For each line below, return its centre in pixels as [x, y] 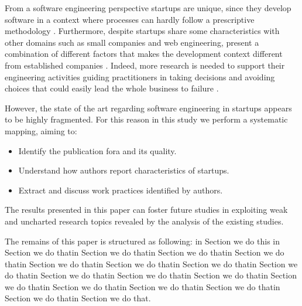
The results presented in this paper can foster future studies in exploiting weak [146, 210]
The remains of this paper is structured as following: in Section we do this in [143, 241]
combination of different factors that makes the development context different [144, 54]
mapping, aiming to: [41, 130]
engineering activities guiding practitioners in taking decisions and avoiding [140, 76]
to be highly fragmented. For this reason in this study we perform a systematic [146, 119]
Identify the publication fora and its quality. [97, 150]
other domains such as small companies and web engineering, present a [132, 42]
